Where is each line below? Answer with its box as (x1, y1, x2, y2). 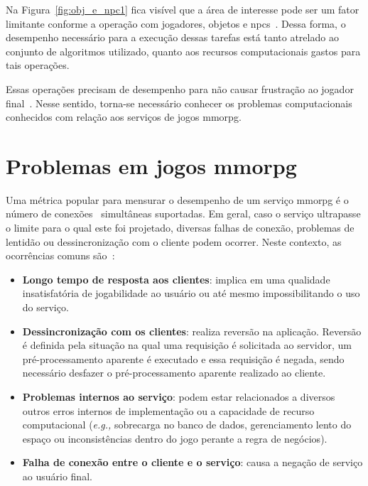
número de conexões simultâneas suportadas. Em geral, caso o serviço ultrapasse (6, 206, 361, 221)
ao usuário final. (22, 468, 92, 483)
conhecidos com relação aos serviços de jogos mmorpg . (6, 109, 242, 124)
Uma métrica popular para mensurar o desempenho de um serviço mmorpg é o (6, 192, 349, 207)
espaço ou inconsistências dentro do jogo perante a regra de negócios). (22, 431, 328, 445)
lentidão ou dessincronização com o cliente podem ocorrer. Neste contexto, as (6, 234, 342, 249)
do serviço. (22, 300, 69, 315)
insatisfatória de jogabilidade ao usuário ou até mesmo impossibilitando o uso (22, 286, 360, 301)
